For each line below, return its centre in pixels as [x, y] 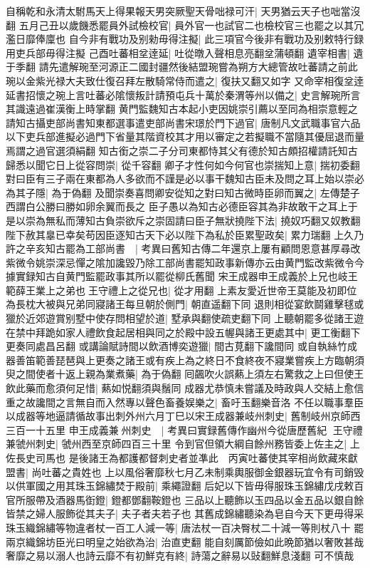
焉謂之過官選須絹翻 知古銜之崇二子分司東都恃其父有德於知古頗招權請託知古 [182, 150]
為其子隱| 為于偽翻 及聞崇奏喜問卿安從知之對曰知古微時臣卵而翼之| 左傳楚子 [183, 192]
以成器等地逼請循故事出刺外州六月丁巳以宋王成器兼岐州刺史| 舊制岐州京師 [178, 416]
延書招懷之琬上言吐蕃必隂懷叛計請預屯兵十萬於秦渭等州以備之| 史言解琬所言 [183, 94]
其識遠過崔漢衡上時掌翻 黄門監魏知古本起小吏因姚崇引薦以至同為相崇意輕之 [182, 109]
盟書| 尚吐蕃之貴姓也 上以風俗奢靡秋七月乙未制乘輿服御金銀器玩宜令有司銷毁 [185, 471]
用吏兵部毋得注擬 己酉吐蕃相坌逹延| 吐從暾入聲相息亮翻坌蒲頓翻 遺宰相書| [178, 52]
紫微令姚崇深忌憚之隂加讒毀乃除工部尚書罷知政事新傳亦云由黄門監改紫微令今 [185, 262]
